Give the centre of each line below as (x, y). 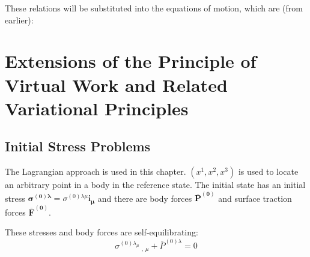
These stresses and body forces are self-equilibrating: (102, 232)
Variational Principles (97, 108)
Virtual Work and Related (116, 84)
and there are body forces (145, 198)
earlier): (19, 20)
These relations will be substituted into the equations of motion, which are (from (154, 8)
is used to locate (268, 171)
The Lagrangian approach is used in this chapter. (96, 171)
